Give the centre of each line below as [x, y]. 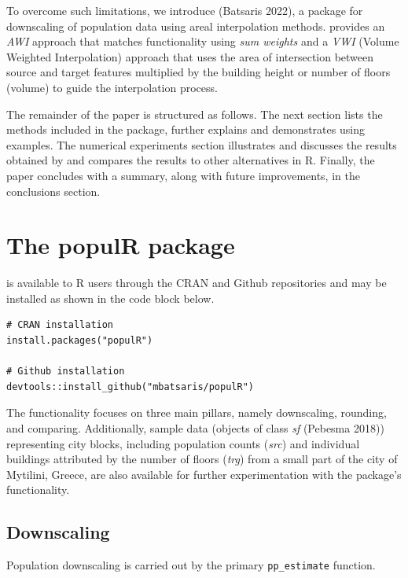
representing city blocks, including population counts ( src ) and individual [183, 443]
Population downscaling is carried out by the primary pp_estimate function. [191, 565]
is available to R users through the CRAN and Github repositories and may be [197, 283]
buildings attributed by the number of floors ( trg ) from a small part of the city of [202, 459]
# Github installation [66, 372]
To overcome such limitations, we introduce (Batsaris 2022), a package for [185, 10]
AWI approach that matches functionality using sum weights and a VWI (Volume [203, 41]
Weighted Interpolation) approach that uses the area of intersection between [190, 56]
